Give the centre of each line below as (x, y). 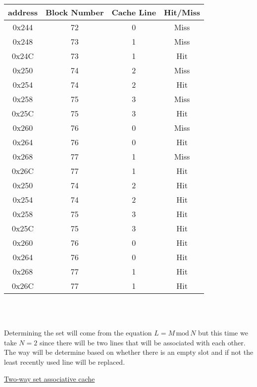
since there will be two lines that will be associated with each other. (142, 342)
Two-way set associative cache (50, 378)
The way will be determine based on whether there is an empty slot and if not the (129, 352)
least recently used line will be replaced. (65, 361)
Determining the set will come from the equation (78, 333)
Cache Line (134, 12)
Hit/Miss (182, 12)
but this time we (223, 333)
